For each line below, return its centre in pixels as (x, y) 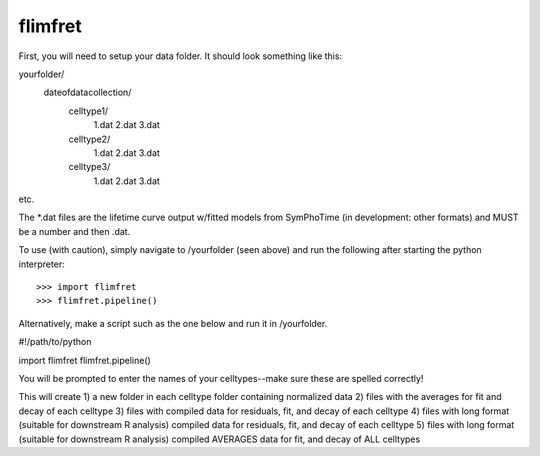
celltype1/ (88, 111)
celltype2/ (89, 139)
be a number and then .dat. (74, 231)
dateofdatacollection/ (87, 92)
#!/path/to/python (55, 342)
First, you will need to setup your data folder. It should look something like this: (180, 56)
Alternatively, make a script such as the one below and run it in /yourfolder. (173, 323)
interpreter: (41, 264)
